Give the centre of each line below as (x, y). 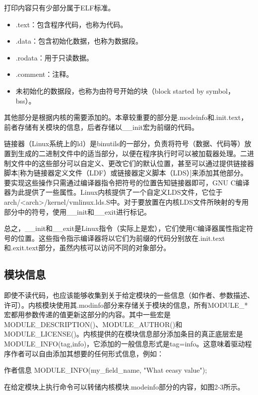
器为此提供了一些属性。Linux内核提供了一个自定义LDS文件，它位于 (113, 192)
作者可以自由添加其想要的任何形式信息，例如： (87, 353)
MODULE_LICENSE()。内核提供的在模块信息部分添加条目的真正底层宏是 (124, 334)
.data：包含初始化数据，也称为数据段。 (79, 41)
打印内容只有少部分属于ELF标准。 (60, 7)
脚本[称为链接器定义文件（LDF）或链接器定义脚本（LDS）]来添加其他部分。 (126, 173)
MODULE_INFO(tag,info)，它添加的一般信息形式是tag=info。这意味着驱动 (125, 344)
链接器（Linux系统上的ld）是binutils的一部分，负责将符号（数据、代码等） (124, 143)
